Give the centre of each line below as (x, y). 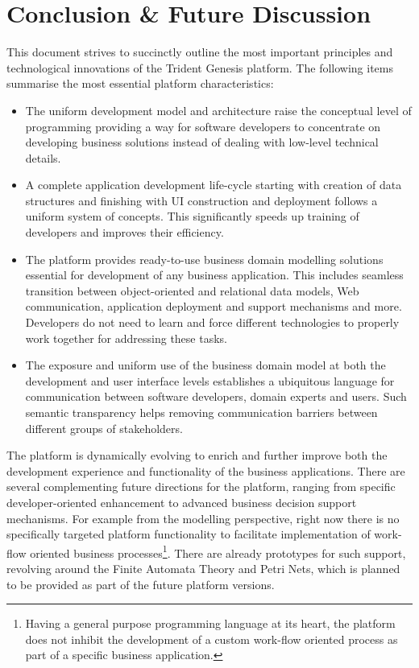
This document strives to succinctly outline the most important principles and (200, 52)
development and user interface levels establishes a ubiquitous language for (210, 380)
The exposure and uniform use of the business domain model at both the (205, 365)
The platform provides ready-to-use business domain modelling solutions (204, 259)
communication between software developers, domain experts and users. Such (216, 396)
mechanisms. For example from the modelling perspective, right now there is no (203, 518)
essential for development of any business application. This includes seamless (214, 275)
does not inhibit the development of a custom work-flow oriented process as (212, 639)
